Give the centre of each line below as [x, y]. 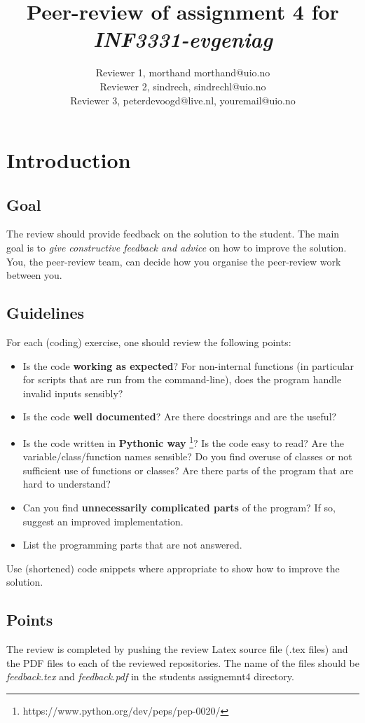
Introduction [69, 160]
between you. [34, 275]
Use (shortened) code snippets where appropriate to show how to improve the [173, 568]
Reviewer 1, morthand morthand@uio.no [183, 73]
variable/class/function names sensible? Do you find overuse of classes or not [187, 456]
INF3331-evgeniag [183, 39]
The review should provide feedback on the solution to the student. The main [173, 234]
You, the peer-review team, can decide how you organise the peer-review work [174, 261]
